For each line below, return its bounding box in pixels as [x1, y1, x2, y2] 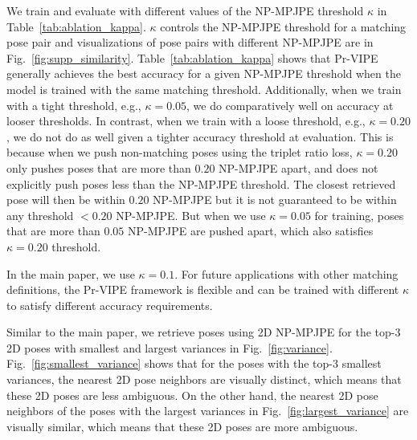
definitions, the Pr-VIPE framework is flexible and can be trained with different [6, 281, 399, 298]
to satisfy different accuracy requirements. [6, 296, 213, 313]
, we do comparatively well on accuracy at [186, 96, 394, 113]
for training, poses [314, 206, 404, 223]
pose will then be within [6, 191, 125, 208]
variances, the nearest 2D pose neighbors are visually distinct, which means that [6, 371, 402, 388]
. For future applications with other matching [174, 265, 399, 282]
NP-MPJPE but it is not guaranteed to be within [153, 191, 397, 208]
